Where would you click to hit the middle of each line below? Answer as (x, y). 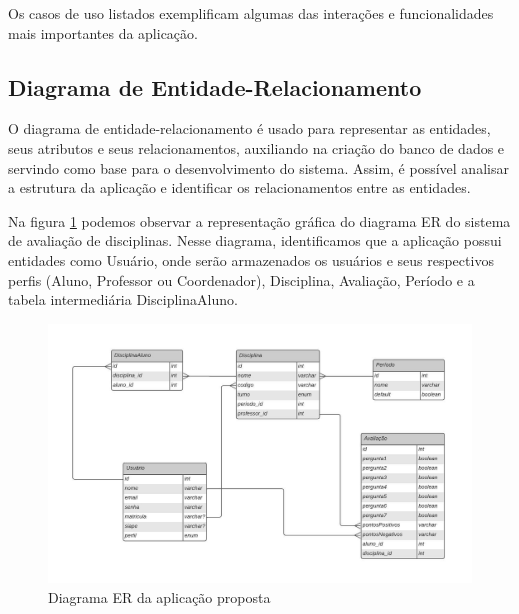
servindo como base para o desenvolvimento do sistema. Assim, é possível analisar (258, 167)
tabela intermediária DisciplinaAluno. (123, 299)
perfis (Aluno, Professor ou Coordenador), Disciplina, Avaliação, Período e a (241, 279)
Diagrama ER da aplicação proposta (159, 596)
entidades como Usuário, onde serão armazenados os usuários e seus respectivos (251, 259)
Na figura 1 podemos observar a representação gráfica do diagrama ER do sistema (259, 220)
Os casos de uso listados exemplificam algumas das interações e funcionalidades (251, 13)
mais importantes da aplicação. (103, 32)
